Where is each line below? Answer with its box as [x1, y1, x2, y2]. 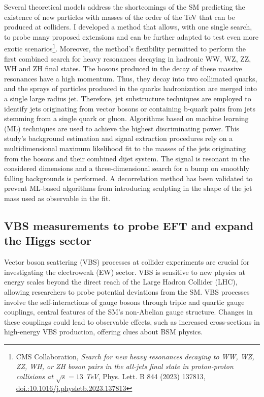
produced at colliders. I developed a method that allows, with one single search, [4, 21, 252, 32]
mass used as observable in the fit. [4, 192, 111, 203]
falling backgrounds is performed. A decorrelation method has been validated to [4, 173, 253, 183]
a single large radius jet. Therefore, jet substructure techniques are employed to [4, 93, 251, 103]
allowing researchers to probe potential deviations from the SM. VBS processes [4, 286, 250, 297]
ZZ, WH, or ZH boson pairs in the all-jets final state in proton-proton [16, 361, 234, 372]
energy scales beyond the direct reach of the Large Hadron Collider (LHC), [4, 276, 238, 287]
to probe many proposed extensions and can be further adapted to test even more [4, 31, 259, 42]
